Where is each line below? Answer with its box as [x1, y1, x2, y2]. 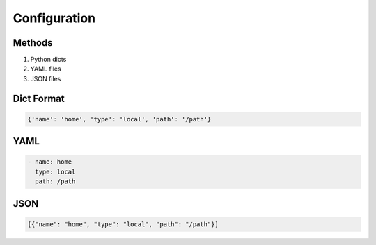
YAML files [30, 65, 62, 73]
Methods [13, 37, 53, 49]
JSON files [30, 74, 61, 83]
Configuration [13, 10, 96, 26]
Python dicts [30, 56, 67, 64]
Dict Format [13, 92, 65, 104]
